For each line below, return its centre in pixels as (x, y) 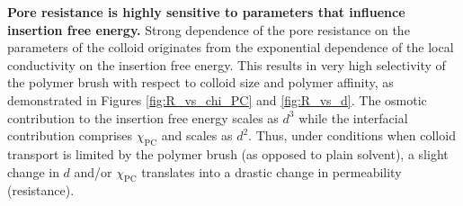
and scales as (197, 135)
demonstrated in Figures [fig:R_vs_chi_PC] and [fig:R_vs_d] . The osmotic (217, 99)
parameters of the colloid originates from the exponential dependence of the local (231, 47)
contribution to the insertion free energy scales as (143, 117)
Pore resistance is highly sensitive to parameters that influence (206, 12)
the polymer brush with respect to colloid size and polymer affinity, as (200, 82)
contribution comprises (70, 135)
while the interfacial (353, 117)
